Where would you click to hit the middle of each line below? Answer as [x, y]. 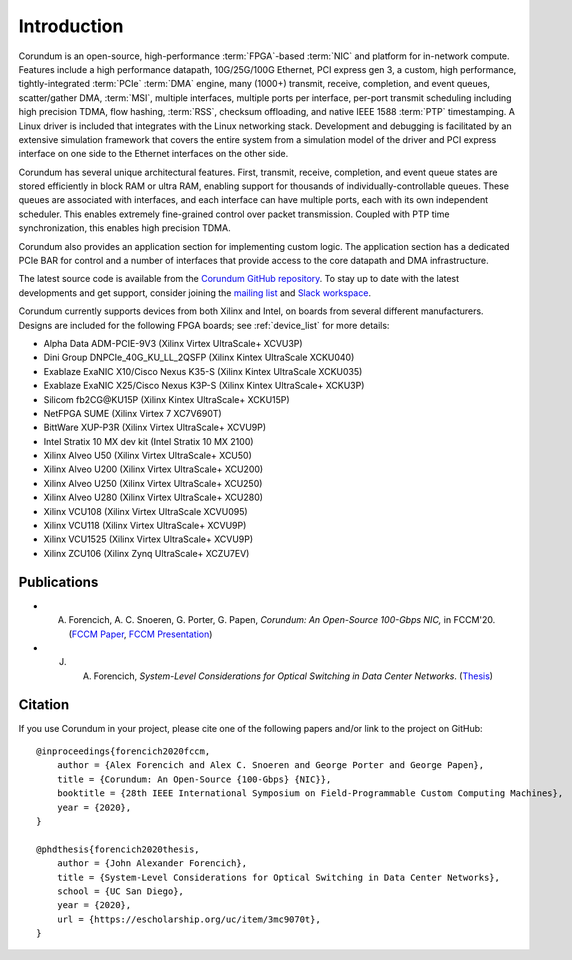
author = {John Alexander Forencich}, [152, 863]
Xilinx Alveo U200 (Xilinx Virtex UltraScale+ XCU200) [153, 469]
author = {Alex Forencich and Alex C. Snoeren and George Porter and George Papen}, [270, 765]
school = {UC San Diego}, [120, 891]
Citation [44, 704]
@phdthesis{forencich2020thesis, [118, 849]
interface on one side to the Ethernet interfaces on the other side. [153, 154]
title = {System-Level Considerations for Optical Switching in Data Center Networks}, [278, 877]
